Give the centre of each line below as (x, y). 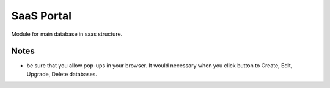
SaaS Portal (42, 16)
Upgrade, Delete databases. (62, 74)
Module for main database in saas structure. (67, 34)
